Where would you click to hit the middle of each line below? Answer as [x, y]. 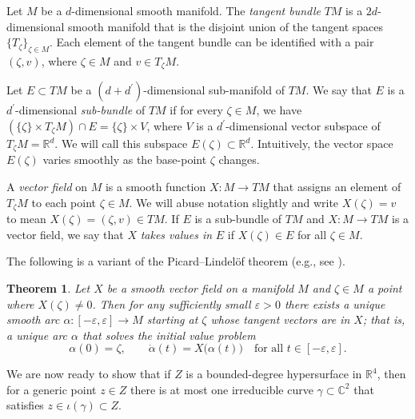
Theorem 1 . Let [48, 287]
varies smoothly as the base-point [125, 160]
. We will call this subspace [121, 144]
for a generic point [52, 389]
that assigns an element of [337, 187]
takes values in [176, 234]
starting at [172, 319]
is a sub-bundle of [238, 219]
